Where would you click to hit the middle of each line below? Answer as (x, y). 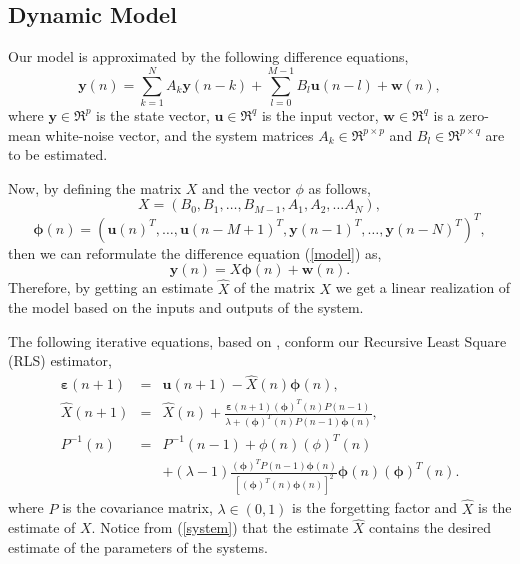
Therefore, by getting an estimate (111, 287)
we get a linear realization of (423, 287)
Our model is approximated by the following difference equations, (208, 56)
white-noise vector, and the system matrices (179, 134)
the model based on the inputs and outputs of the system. (186, 307)
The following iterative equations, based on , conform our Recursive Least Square (257, 340)
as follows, (339, 187)
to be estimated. (58, 154)
